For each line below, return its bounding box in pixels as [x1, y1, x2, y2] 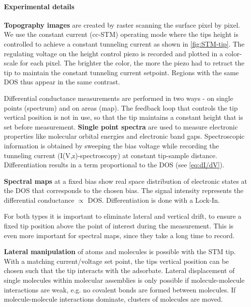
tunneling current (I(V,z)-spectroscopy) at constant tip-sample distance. [4, 150, 218, 160]
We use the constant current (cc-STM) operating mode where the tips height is [4, 29, 238, 39]
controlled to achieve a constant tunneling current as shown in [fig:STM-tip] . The [4, 38, 245, 48]
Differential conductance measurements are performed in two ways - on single [4, 93, 233, 103]
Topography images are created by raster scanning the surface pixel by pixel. [4, 19, 240, 30]
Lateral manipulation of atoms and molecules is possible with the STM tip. [4, 246, 236, 257]
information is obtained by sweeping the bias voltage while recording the [4, 140, 219, 150]
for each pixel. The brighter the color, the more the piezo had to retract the [20, 58, 245, 68]
